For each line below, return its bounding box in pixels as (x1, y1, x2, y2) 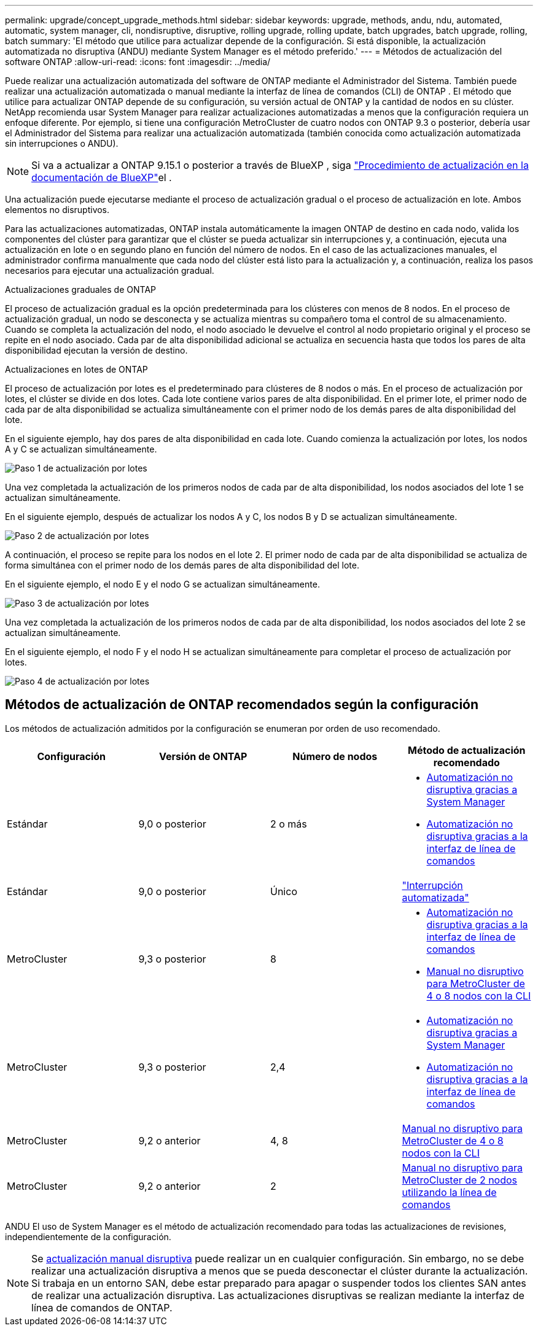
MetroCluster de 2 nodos (402, 1173, 518, 1186)
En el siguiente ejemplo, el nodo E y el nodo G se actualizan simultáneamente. (5, 579, 320, 589)
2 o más (270, 817, 307, 830)
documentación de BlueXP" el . (31, 171, 172, 184)
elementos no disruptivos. (5, 204, 110, 215)
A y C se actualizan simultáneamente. (5, 444, 157, 454)
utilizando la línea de (402, 1185, 497, 1198)
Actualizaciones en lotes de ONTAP (5, 364, 148, 374)
